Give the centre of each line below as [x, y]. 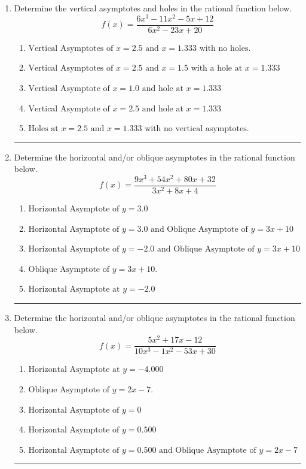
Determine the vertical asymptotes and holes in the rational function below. [153, 8]
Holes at [43, 129]
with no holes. [225, 48]
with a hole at [217, 69]
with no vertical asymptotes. [197, 129]
